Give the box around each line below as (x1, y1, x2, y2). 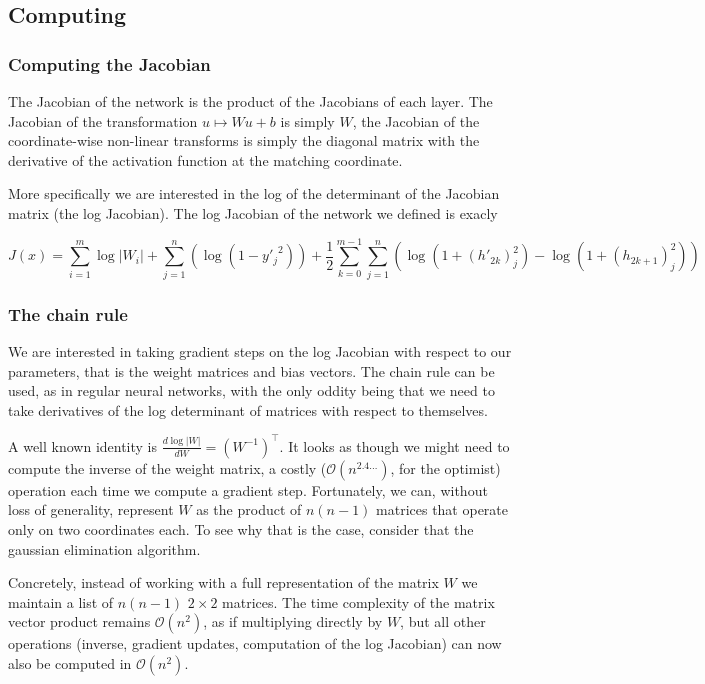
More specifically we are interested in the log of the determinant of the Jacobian (8, 183, 500, 204)
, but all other (400, 611, 486, 632)
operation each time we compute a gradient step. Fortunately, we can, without (8, 479, 488, 500)
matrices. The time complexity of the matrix (222, 591, 495, 612)
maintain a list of (8, 591, 114, 612)
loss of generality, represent (8, 499, 174, 520)
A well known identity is (8, 435, 158, 456)
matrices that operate (376, 499, 509, 520)
